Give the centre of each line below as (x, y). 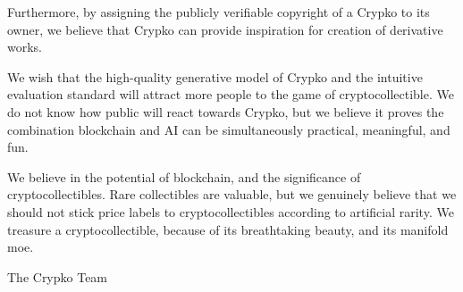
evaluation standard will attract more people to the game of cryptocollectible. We (231, 94)
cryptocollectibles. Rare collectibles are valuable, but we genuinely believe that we (232, 194)
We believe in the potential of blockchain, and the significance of (184, 176)
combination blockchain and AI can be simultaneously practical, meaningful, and (229, 129)
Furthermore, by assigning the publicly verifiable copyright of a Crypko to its (219, 12)
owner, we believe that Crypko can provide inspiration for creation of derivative (225, 29)
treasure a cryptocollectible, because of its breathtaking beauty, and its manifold (228, 229)
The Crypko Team (58, 276)
